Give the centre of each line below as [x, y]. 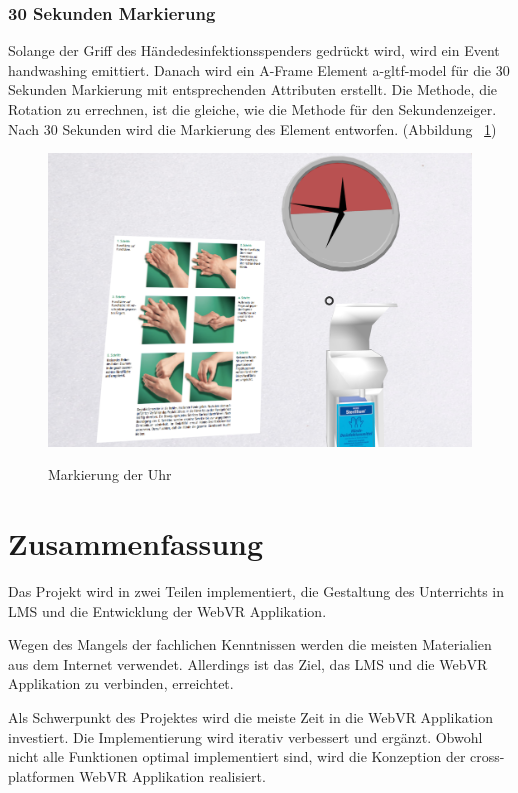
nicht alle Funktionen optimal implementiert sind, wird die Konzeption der [237, 756]
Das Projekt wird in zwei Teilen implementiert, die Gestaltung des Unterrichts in [256, 591]
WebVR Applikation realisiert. [172, 775]
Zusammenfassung [136, 543]
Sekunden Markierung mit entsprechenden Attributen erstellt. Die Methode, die [253, 89]
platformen [41, 775]
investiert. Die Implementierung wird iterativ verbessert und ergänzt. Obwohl [245, 736]
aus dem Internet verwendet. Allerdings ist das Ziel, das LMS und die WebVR [248, 663]
